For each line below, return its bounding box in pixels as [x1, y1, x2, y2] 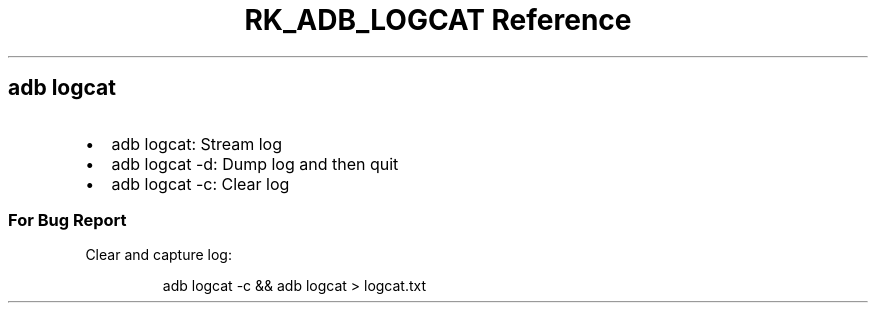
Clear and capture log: [85, 246, 232, 264]
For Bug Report [8, 209, 127, 230]
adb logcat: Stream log [111, 133, 283, 154]
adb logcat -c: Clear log [111, 173, 290, 194]
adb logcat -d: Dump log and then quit [111, 153, 399, 174]
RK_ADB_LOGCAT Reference [244, 3, 632, 37]
